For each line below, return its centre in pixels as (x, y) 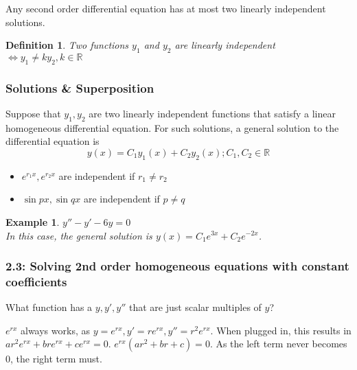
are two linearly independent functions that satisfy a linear (212, 113)
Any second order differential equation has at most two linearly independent (166, 8)
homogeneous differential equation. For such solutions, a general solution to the (172, 127)
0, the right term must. (54, 359)
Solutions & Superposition (80, 88)
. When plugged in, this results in (281, 330)
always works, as (55, 330)
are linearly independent (225, 45)
